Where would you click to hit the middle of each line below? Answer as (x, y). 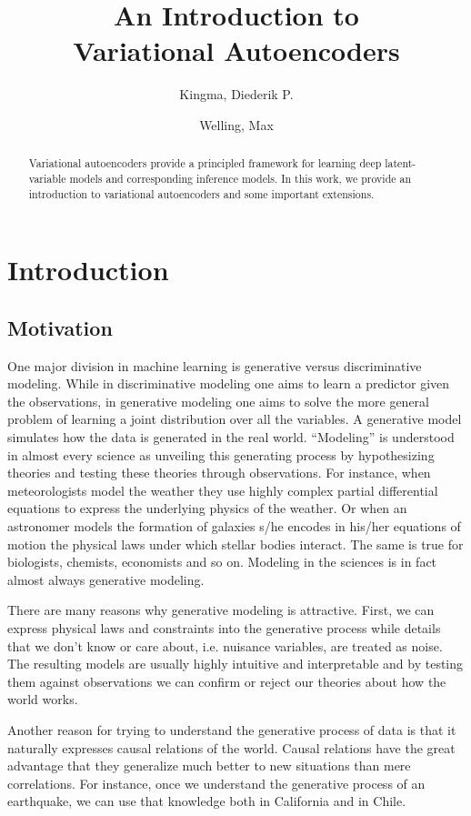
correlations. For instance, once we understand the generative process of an (216, 783)
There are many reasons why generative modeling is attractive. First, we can (221, 610)
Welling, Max (236, 124)
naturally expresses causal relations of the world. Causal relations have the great (231, 747)
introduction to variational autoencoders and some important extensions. (201, 193)
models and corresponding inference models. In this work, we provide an (241, 178)
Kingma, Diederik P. (236, 94)
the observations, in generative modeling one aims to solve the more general (218, 401)
